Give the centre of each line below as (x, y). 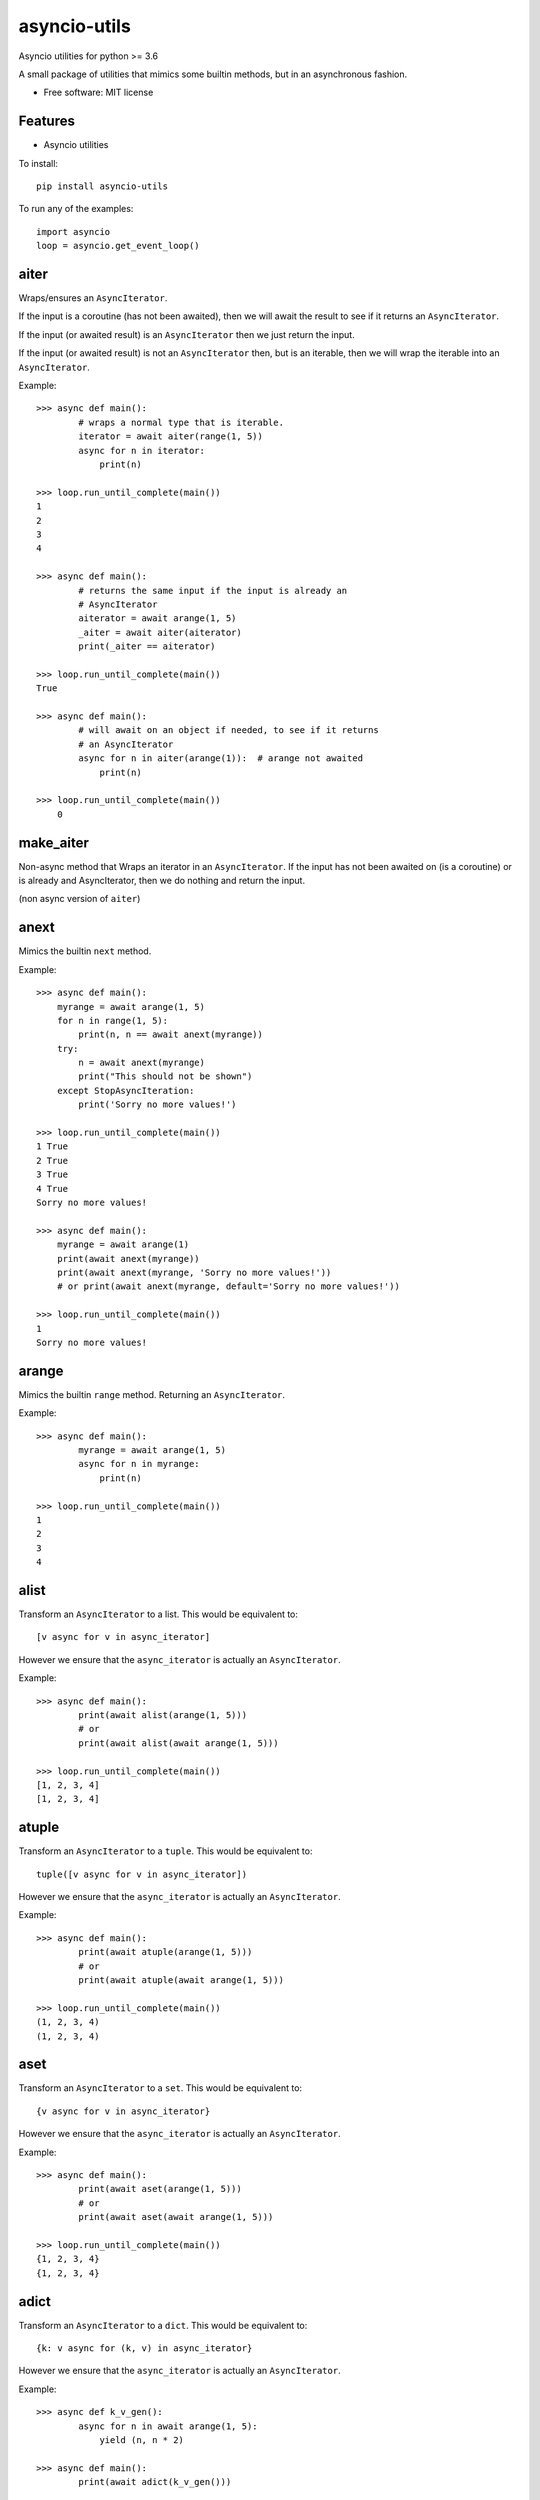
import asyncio (73, 231)
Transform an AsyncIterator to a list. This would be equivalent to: (158, 1614)
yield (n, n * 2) (142, 2439)
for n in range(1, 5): (112, 1020)
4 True (52, 1188)
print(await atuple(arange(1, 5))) (165, 1952)
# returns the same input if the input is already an (213, 590)
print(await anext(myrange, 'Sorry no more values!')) (194, 1272)
